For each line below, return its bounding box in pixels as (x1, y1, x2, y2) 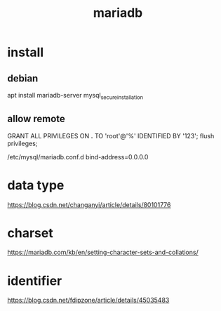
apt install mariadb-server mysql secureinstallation (7, 91, 144, 101)
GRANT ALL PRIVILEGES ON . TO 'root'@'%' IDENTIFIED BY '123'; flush (7, 131, 215, 140)
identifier (7, 272, 62, 289)
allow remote (7, 113, 65, 125)
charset (7, 225, 54, 241)
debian (7, 72, 39, 84)
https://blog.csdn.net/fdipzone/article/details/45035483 (7, 296, 170, 305)
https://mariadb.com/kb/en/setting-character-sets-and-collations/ (7, 248, 199, 257)
